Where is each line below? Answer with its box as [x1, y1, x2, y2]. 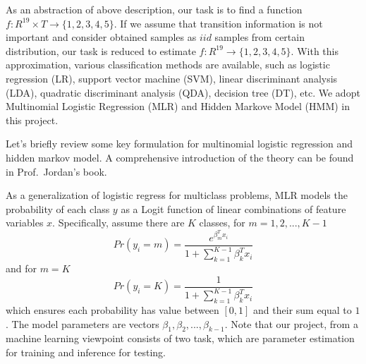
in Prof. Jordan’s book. [6, 164, 107, 178]
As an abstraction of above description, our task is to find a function [6, 2, 303, 16]
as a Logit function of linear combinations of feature [121, 201, 346, 216]
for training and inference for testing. [6, 344, 166, 359]
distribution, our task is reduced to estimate [6, 43, 196, 58]
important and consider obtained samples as [6, 30, 197, 44]
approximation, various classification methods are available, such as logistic [6, 57, 330, 72]
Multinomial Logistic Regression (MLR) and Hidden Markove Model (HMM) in [6, 99, 350, 114]
